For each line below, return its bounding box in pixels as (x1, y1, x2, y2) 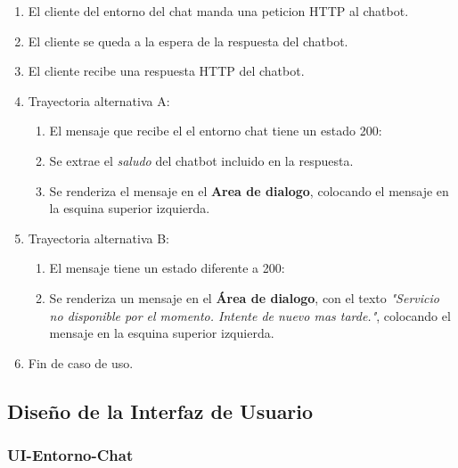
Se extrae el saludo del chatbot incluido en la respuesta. (49, 151, 354, 169)
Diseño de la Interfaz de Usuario (7, 397, 314, 424)
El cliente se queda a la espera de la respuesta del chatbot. (28, 31, 348, 50)
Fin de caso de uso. (28, 353, 134, 372)
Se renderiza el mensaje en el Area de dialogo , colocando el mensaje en (49, 181, 449, 200)
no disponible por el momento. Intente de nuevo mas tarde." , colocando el (49, 306, 451, 324)
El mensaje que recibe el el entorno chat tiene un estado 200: (49, 121, 382, 140)
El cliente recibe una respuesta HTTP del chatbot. (28, 62, 305, 80)
